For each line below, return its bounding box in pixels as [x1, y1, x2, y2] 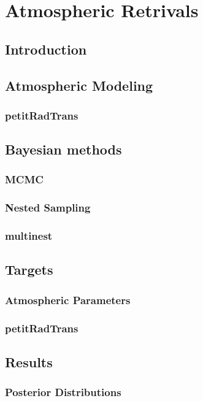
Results [5, 352, 53, 371]
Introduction [5, 39, 87, 58]
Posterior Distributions [5, 384, 121, 400]
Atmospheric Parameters [5, 292, 131, 307]
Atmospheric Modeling [5, 75, 153, 94]
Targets [5, 260, 53, 279]
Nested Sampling [5, 200, 91, 215]
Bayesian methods [5, 140, 122, 159]
